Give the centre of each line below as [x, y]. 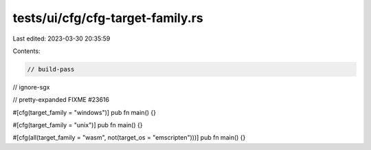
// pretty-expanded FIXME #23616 [61, 100]
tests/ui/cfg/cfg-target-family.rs [108, 18]
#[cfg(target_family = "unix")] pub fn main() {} [78, 125]
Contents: [26, 51]
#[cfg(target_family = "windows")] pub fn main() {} [84, 112]
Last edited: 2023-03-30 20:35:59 [61, 39]
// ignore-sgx [31, 87]
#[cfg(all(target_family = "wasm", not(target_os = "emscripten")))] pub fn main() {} [129, 138]
